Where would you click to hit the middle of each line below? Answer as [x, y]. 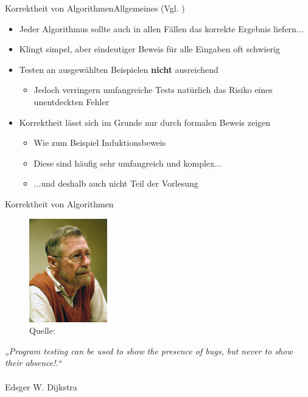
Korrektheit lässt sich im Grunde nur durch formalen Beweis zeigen [145, 122]
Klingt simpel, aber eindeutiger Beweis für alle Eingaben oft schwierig [149, 49]
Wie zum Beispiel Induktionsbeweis [100, 143]
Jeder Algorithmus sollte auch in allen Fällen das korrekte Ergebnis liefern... [161, 28]
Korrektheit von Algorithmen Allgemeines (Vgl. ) [95, 8]
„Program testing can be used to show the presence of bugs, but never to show [149, 350]
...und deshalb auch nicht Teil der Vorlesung [116, 183]
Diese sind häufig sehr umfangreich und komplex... [128, 163]
